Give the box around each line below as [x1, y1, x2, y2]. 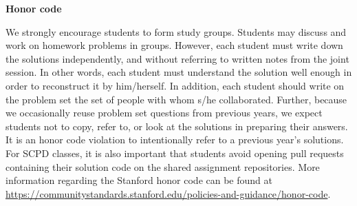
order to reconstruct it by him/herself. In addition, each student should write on [6, 78, 345, 92]
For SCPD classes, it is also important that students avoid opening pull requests [6, 145, 344, 160]
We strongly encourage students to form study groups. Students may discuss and [6, 24, 347, 39]
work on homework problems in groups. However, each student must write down [6, 38, 343, 52]
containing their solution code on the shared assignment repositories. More [6, 159, 320, 174]
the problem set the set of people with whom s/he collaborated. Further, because [6, 92, 347, 106]
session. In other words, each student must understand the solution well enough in [6, 65, 352, 79]
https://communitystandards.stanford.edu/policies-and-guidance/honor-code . [6, 186, 331, 200]
